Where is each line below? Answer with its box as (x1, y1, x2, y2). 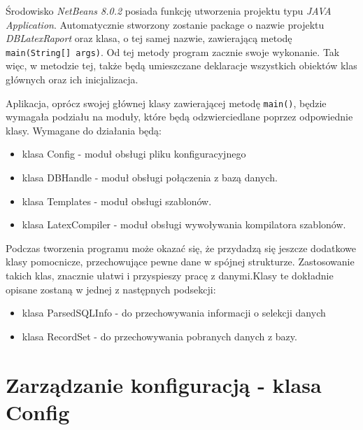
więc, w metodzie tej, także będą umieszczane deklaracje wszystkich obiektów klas (6, 58, 357, 73)
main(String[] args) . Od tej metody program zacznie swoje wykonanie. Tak (6, 44, 340, 59)
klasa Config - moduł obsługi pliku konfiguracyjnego (22, 146, 246, 161)
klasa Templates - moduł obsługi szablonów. (22, 193, 212, 208)
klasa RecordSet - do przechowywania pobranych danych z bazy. (22, 328, 297, 343)
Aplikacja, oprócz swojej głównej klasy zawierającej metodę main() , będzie (6, 95, 327, 110)
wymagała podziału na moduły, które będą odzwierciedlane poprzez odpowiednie (6, 109, 353, 124)
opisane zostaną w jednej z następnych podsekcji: (6, 282, 216, 296)
